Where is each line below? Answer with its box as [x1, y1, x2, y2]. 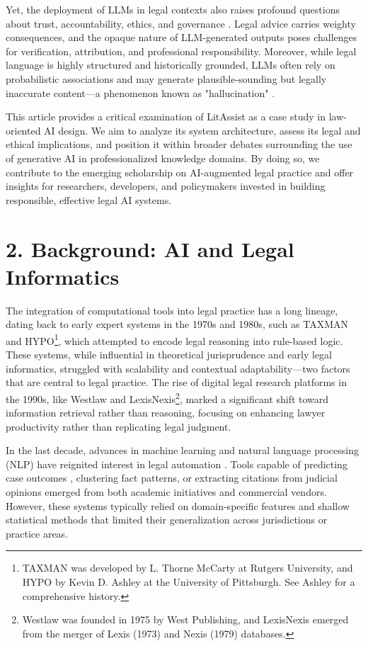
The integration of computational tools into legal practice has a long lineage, [6, 302, 338, 317]
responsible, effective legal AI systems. [6, 192, 172, 207]
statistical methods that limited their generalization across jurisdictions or [6, 512, 328, 527]
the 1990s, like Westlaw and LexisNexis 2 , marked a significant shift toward [6, 389, 329, 406]
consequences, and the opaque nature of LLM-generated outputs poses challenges [6, 30, 357, 45]
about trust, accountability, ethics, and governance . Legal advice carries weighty [6, 16, 356, 30]
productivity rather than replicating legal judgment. [6, 419, 231, 433]
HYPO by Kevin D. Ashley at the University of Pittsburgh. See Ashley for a [22, 574, 355, 589]
